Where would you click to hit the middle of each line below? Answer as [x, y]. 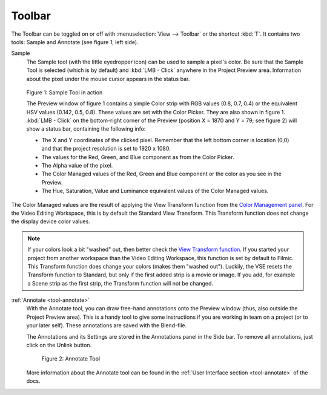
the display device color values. [51, 221]
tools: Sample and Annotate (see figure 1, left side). [75, 42]
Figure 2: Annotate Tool [71, 359]
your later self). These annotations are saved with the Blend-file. [107, 325]
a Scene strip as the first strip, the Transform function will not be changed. [121, 283]
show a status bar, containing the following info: [86, 129]
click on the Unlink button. [59, 345]
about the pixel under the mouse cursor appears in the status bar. [108, 79]
